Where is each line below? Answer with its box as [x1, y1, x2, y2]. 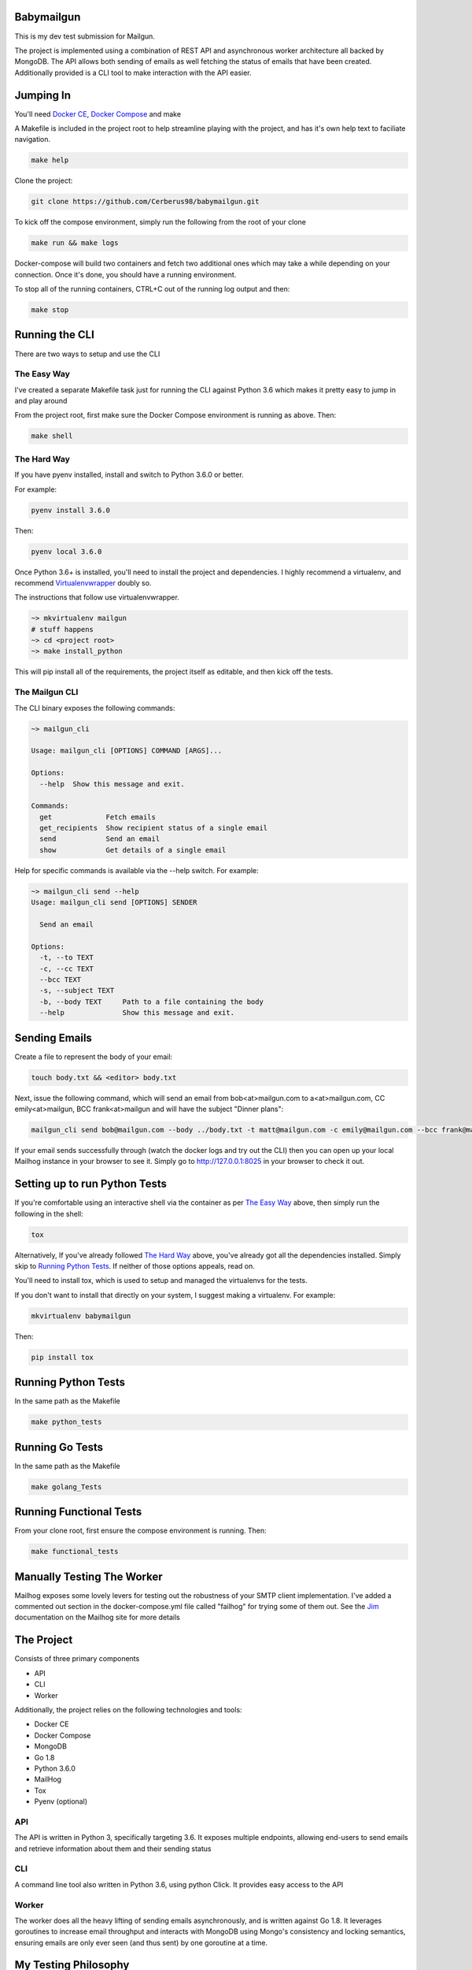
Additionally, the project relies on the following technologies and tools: [14, 1704, 243, 1714]
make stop [31, 306, 69, 314]
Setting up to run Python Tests [14, 1177, 168, 1191]
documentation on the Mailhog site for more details [14, 1612, 180, 1622]
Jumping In [14, 88, 71, 102]
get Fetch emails [39, 812, 157, 821]
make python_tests [31, 1418, 102, 1426]
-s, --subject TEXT [39, 986, 115, 995]
